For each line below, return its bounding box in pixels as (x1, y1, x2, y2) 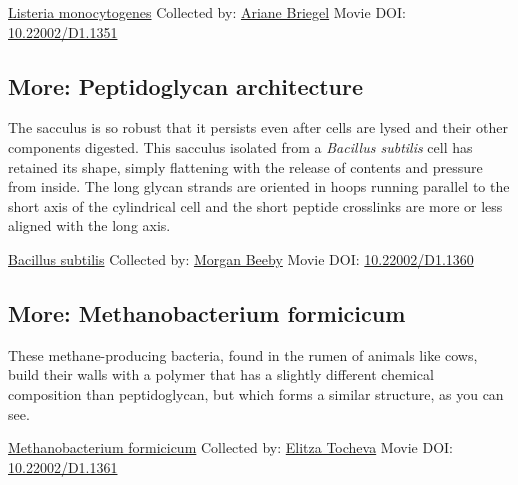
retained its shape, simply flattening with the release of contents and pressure (8, 156, 483, 177)
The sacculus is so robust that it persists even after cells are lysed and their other (8, 117, 508, 138)
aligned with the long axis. (8, 215, 171, 236)
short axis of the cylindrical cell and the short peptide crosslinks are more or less (8, 195, 503, 216)
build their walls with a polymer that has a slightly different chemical (8, 364, 434, 385)
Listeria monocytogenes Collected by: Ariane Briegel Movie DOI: (8, 2, 406, 22)
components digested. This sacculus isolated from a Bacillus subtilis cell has (8, 136, 473, 157)
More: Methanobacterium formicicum (8, 297, 406, 328)
